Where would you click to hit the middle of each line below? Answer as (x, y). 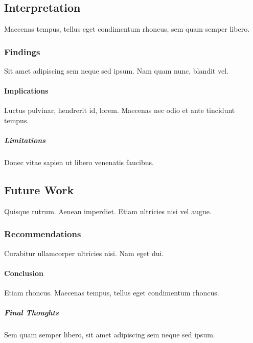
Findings (22, 51)
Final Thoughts (31, 313)
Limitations (25, 140)
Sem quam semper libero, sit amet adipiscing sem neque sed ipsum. (110, 335)
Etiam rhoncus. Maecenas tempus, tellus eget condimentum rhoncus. (112, 293)
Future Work (39, 190)
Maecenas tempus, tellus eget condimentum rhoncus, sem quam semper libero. (127, 29)
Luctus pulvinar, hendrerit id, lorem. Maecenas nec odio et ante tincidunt (120, 110)
